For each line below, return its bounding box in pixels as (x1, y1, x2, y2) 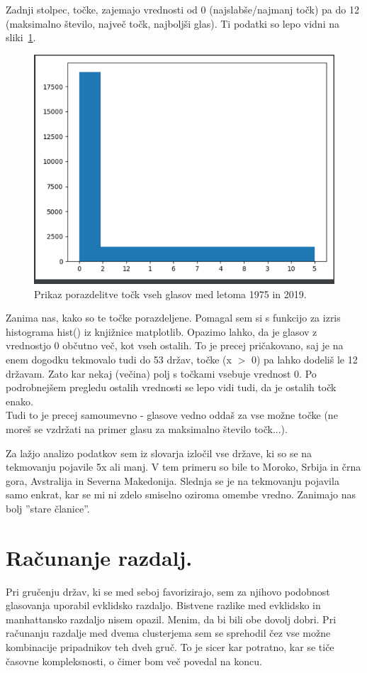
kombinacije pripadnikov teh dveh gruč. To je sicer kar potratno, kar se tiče (6, 640, 334, 655)
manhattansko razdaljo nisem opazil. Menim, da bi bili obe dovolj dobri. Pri (6, 611, 337, 626)
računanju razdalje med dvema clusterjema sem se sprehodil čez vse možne (6, 625, 331, 640)
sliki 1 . (6, 30, 36, 45)
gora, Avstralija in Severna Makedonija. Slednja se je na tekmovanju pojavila (6, 473, 339, 488)
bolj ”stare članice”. (6, 500, 90, 515)
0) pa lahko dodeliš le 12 (251, 352, 358, 367)
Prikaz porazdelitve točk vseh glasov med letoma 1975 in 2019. (34, 286, 307, 301)
